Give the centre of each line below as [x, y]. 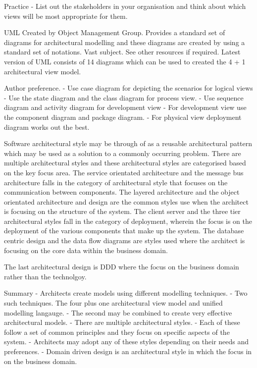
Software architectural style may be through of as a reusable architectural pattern [128, 143]
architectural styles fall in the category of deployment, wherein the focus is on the [128, 221]
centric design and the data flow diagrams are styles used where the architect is [125, 240]
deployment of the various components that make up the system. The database [124, 231]
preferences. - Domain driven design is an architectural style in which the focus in [128, 351]
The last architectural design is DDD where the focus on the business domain [122, 267]
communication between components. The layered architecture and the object [122, 192]
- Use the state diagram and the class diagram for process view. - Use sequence [124, 97]
